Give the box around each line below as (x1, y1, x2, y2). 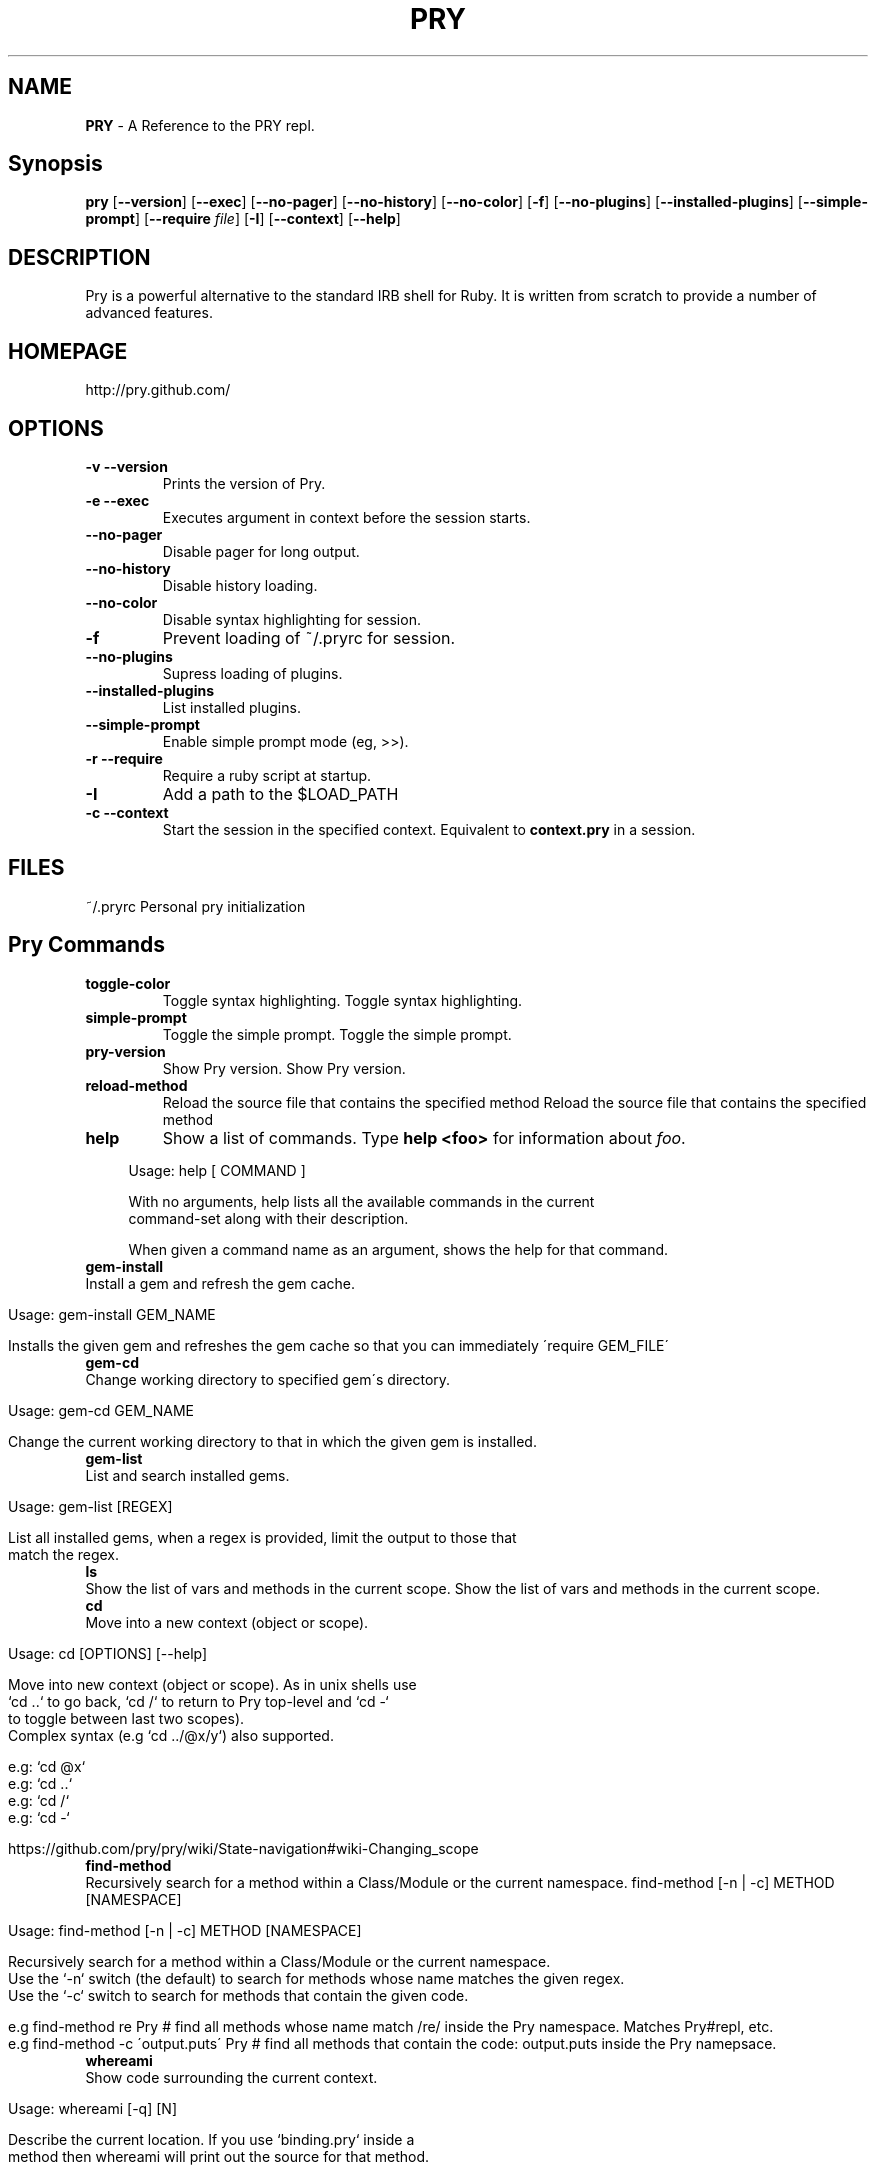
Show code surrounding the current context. (85, 2068, 378, 2086)
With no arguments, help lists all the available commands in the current (128, 1192, 595, 1210)
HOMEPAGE (8, 338, 128, 364)
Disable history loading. (162, 576, 318, 594)
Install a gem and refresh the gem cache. (85, 1274, 355, 1292)
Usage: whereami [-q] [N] (8, 2099, 177, 2117)
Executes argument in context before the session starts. (162, 508, 531, 526)
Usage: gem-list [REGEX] (8, 1497, 173, 1515)
